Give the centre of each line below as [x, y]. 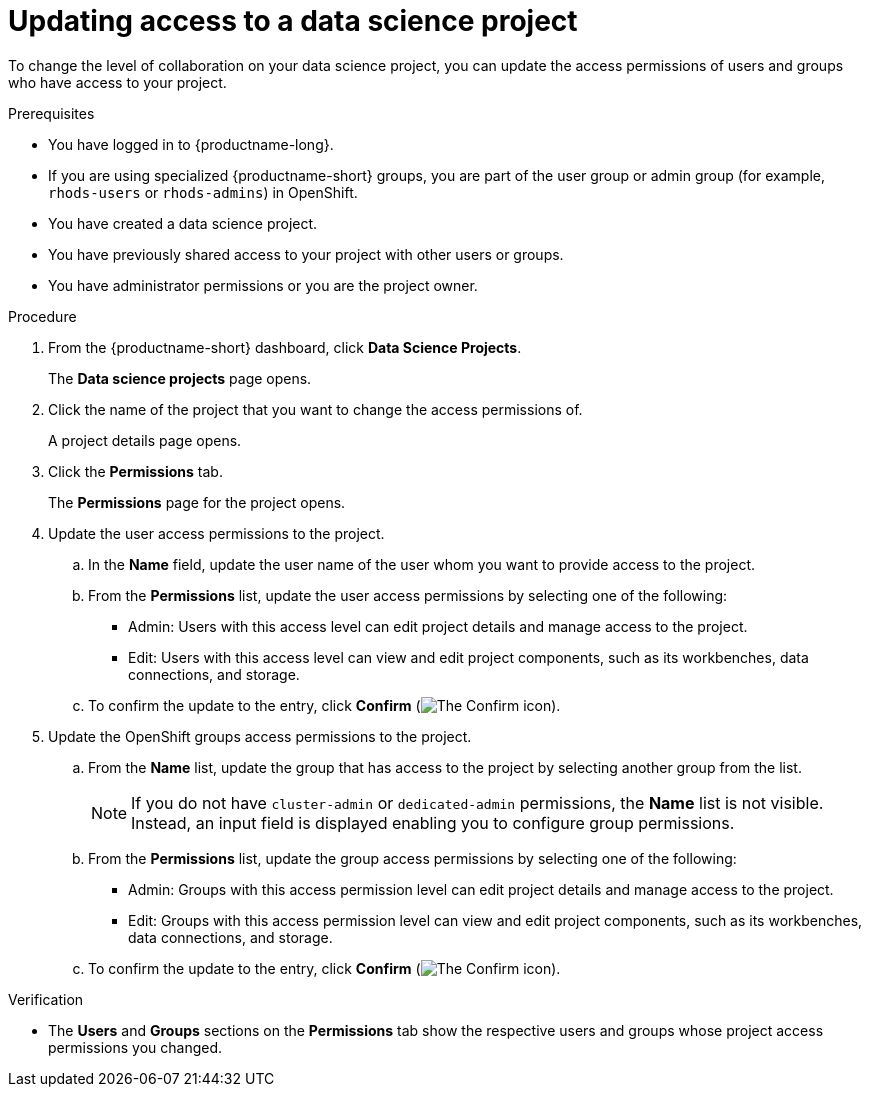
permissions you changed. [135, 1047]
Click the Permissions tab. [135, 471]
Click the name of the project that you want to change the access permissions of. [315, 409]
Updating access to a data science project [293, 21]
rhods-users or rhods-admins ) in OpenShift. [203, 192]
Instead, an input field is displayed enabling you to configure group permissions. [433, 822]
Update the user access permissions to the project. [216, 533]
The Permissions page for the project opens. [197, 502]
